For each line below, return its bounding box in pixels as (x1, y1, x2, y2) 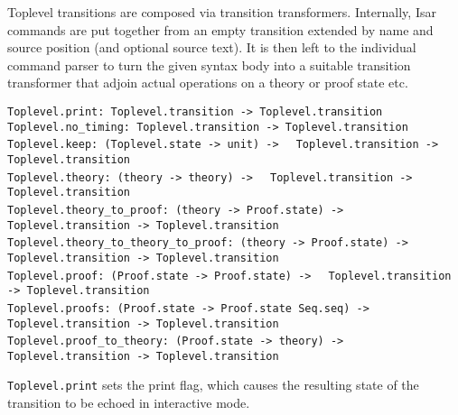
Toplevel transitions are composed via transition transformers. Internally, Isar (7, 3, 436, 21)
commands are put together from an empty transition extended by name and (7, 20, 434, 39)
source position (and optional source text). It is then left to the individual (7, 38, 416, 57)
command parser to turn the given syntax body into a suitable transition (7, 55, 411, 74)
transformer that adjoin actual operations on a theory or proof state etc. (7, 73, 408, 92)
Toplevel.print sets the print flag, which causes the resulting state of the (7, 375, 419, 394)
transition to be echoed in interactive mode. (7, 393, 250, 412)
